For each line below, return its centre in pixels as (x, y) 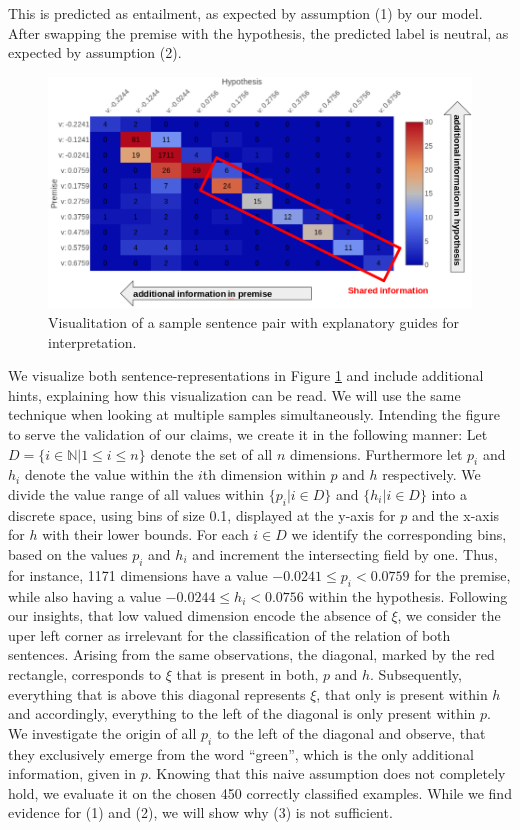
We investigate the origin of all (102, 732)
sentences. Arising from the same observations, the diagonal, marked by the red (251, 654)
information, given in (72, 773)
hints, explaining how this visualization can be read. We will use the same (234, 394)
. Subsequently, (416, 673)
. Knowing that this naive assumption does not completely (326, 773)
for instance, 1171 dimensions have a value (138, 574)
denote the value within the (109, 474)
